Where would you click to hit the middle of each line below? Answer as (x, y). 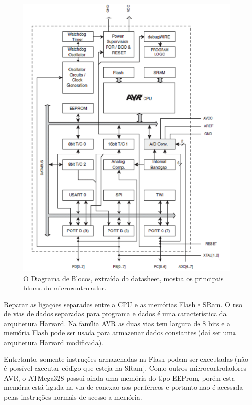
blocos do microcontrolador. (65, 288)
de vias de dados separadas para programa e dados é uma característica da (115, 314)
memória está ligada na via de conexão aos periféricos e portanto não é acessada (124, 387)
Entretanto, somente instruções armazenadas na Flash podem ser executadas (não (126, 358)
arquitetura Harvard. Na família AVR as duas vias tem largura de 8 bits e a (117, 323)
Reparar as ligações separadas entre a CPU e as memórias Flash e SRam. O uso (123, 304)
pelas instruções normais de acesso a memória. (73, 397)
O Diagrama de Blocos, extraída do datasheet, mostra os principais (124, 278)
